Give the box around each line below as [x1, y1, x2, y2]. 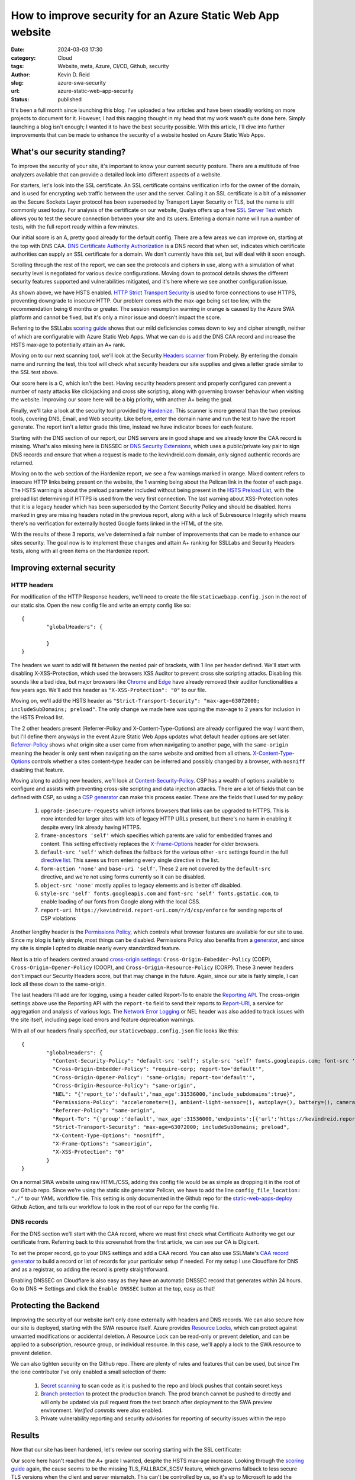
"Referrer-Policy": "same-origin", [52, 1107, 156, 1114]
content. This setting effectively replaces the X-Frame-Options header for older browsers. [40, 840, 260, 847]
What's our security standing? [11, 147, 126, 157]
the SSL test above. [11, 369, 59, 376]
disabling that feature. [11, 766, 64, 773]
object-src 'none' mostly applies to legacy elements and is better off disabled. [40, 881, 242, 889]
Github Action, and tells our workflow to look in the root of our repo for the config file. [11, 1203, 220, 1210]
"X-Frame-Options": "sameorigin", [52, 1140, 153, 1147]
